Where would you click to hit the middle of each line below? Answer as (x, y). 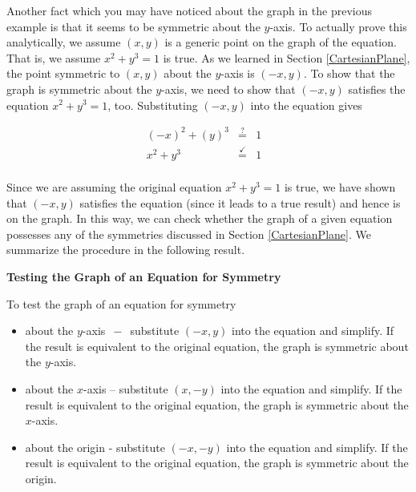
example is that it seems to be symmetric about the (133, 26)
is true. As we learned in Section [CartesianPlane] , (287, 57)
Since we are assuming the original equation (114, 186)
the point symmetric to (63, 73)
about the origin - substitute (95, 447)
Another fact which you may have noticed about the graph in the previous (189, 10)
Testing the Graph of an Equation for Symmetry (144, 276)
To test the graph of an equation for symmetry (121, 303)
